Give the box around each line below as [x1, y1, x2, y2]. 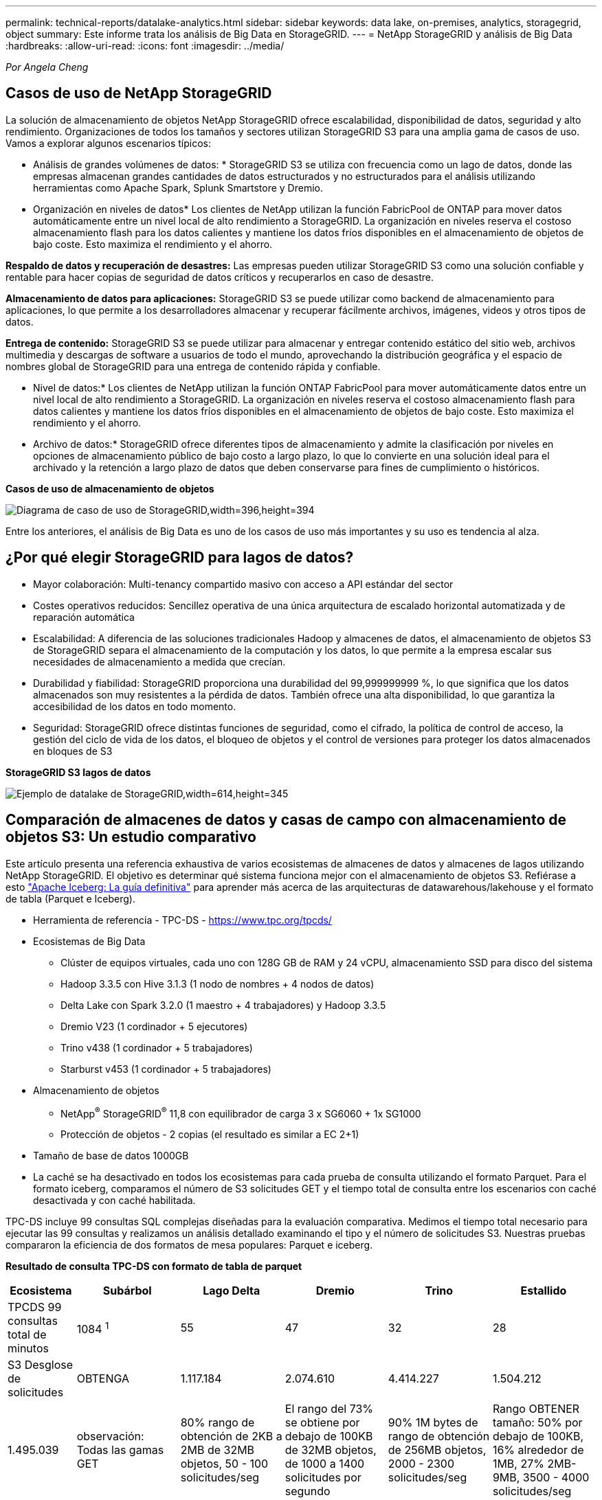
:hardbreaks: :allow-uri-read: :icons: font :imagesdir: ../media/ [5, 40, 285, 52]
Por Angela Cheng [5, 61, 89, 73]
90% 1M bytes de [388, 1416, 478, 1430]
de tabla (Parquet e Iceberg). [5, 892, 135, 905]
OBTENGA [76, 1372, 130, 1386]
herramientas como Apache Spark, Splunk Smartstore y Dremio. [33, 181, 323, 194]
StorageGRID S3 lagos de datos [5, 766, 151, 778]
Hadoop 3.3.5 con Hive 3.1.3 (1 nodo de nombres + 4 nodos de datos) [60, 977, 375, 990]
